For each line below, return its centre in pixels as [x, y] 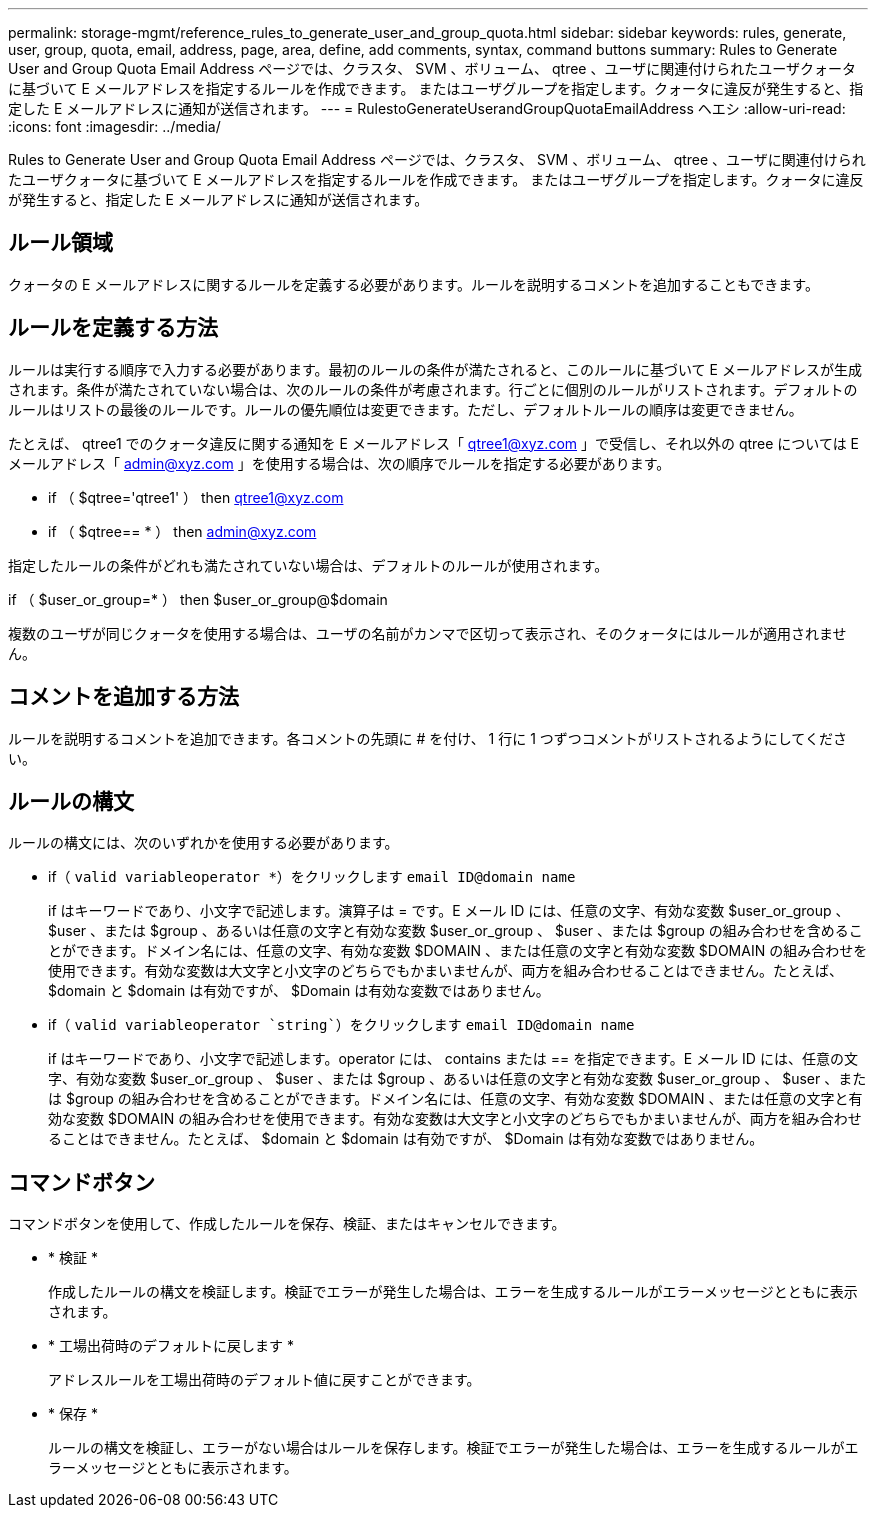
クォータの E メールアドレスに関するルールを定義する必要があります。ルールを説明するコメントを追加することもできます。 [413, 284]
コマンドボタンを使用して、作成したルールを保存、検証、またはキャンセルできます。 [287, 1224]
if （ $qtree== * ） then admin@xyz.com [182, 531]
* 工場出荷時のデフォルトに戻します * [171, 1346]
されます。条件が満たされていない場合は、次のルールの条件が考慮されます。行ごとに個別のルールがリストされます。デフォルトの [433, 389]
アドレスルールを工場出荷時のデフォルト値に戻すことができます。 [264, 1380]
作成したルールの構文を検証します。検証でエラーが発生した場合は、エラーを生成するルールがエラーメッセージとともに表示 [453, 1292]
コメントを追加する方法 [123, 697]
